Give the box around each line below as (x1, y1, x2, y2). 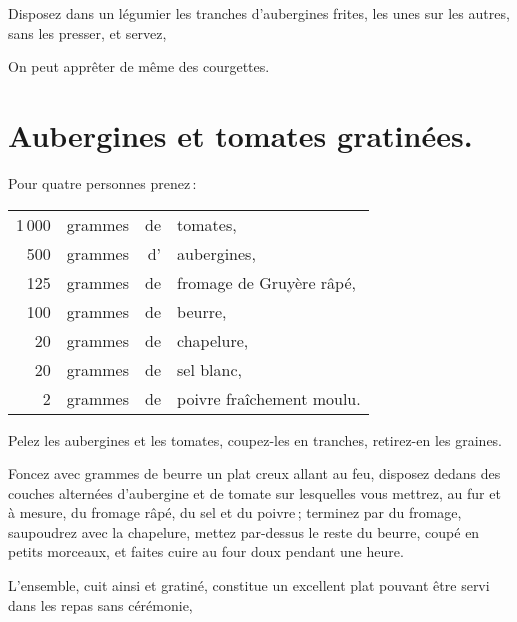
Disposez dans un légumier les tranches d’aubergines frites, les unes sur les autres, (8, 3, 510, 23)
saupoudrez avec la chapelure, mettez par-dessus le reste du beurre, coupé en (8, 521, 480, 542)
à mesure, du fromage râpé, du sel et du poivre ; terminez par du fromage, (8, 502, 462, 523)
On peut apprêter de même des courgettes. (8, 56, 270, 77)
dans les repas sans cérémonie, (8, 594, 193, 615)
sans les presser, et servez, (8, 22, 167, 43)
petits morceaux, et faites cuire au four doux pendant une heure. (8, 541, 404, 562)
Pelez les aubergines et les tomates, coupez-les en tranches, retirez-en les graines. (8, 429, 503, 450)
